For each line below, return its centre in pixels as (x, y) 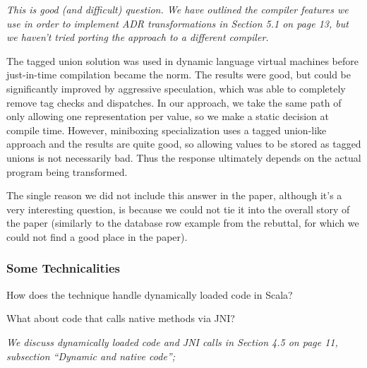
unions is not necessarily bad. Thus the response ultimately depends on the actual (184, 157)
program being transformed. (67, 171)
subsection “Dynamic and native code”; (91, 356)
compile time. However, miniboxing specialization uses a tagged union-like (167, 130)
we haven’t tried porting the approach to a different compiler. (138, 37)
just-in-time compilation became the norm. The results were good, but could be (179, 75)
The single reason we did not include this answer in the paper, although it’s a (174, 195)
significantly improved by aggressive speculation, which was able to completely (176, 88)
